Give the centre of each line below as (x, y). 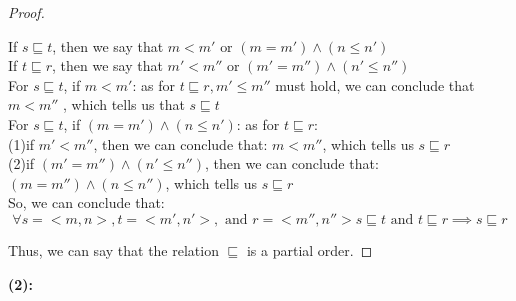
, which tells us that (124, 104)
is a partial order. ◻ (309, 249)
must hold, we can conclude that (375, 84)
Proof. (26, 12)
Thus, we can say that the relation (113, 249)
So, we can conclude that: (86, 202)
